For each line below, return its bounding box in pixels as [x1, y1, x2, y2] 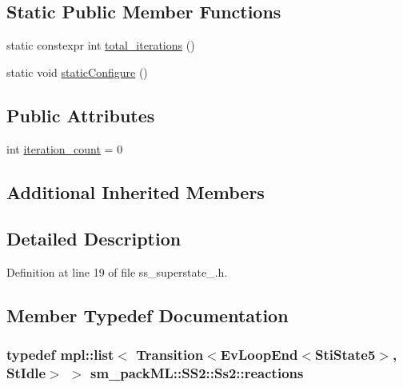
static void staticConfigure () [6, 63, 148, 80]
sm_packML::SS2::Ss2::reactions [90, 363, 304, 383]
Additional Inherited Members [6, 179, 265, 204]
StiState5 [315, 345, 376, 365]
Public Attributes [6, 102, 155, 127]
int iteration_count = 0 [6, 140, 123, 157]
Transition [136, 345, 204, 365]
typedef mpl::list [6, 345, 114, 365]
